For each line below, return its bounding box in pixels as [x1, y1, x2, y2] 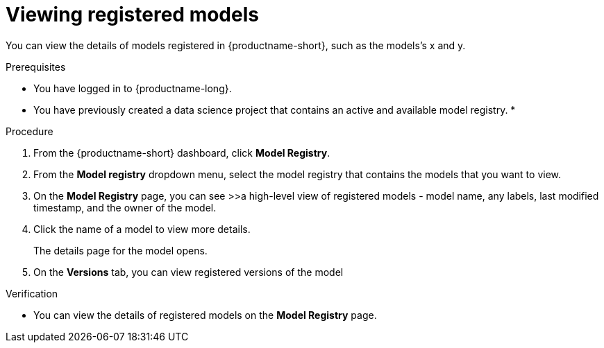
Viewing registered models [6, 3, 259, 26]
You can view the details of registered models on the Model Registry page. [33, 308, 377, 321]
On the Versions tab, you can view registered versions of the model [33, 266, 344, 278]
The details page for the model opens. [33, 244, 208, 256]
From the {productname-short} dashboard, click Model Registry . [33, 146, 330, 159]
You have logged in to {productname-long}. [33, 82, 232, 94]
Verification [6, 287, 58, 299]
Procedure [6, 125, 53, 137]
